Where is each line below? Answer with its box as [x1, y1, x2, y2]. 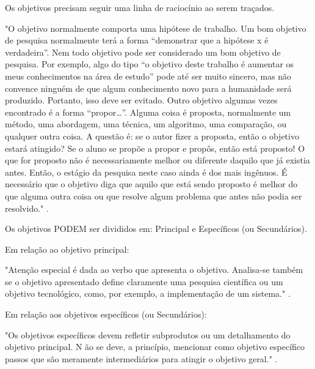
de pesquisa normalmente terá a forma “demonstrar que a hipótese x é [5, 34, 269, 47]
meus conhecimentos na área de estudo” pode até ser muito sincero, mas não [5, 69, 292, 82]
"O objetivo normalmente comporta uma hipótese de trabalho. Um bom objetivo [5, 21, 306, 34]
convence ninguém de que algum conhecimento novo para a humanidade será [5, 81, 292, 94]
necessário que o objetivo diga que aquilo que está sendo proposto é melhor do [5, 177, 298, 190]
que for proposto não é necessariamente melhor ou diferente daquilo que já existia [5, 154, 310, 166]
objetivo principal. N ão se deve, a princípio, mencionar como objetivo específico [5, 340, 305, 353]
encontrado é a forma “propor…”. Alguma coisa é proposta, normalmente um [5, 105, 291, 118]
